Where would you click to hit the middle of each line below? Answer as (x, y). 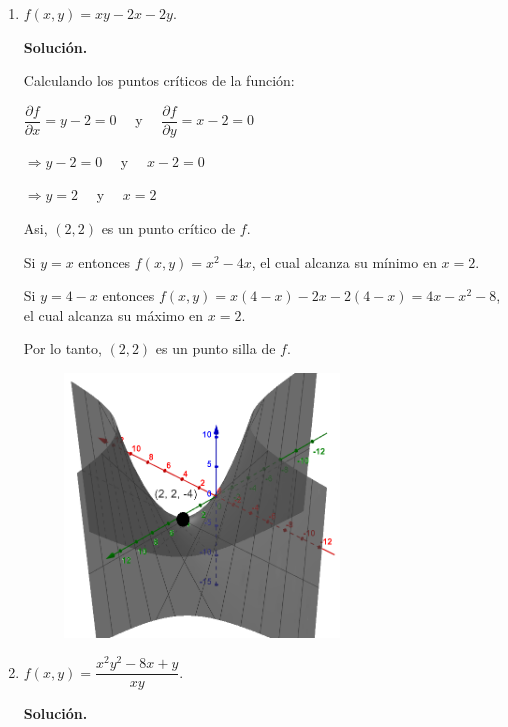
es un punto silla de (215, 348)
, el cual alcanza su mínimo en (344, 261)
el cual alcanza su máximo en (113, 314)
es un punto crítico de (168, 228)
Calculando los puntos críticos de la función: (159, 80)
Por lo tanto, (62, 348)
